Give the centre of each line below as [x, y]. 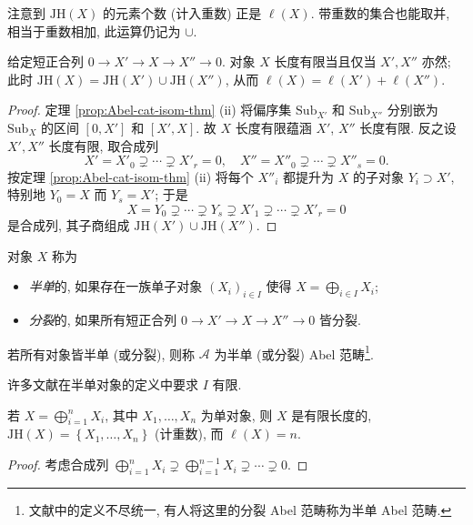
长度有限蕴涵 [273, 127]
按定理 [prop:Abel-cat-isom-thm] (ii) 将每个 [131, 176]
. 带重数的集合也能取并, [380, 13]
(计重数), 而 [189, 434]
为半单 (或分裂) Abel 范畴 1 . [294, 352]
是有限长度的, [332, 414]
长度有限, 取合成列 [104, 145]
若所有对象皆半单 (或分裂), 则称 [101, 353]
